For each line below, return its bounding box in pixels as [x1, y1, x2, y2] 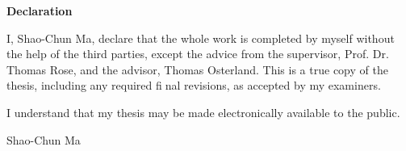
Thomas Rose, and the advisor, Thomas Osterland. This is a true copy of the [6, 61, 388, 78]
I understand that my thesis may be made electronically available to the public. [6, 103, 400, 120]
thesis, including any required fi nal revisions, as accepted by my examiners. [6, 77, 381, 94]
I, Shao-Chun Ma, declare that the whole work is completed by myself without [6, 29, 395, 46]
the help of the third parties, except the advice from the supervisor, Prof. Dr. [6, 45, 389, 62]
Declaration [6, 2, 73, 19]
